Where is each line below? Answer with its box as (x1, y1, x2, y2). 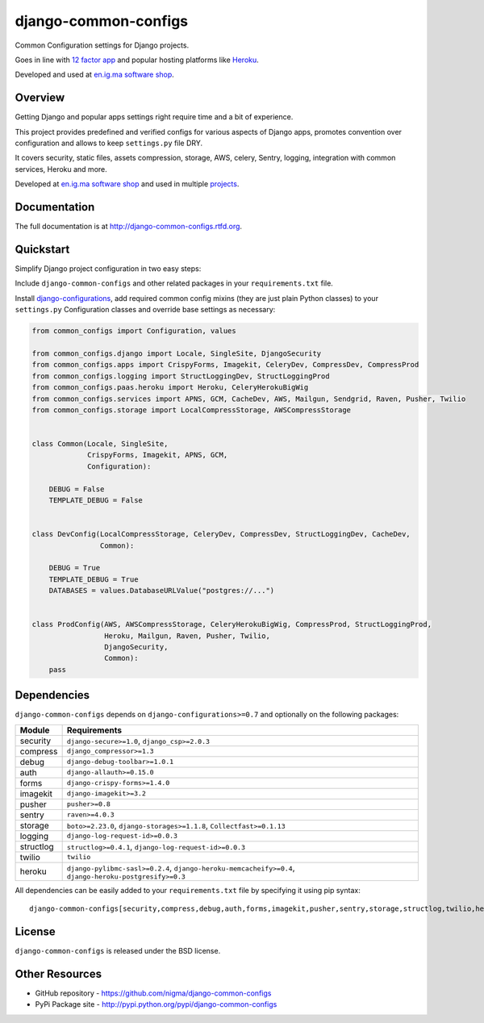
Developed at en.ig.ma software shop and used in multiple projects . (15, 179, 240, 189)
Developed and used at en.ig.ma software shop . (15, 69, 175, 80)
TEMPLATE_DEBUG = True (48, 574, 139, 584)
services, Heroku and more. (15, 164, 108, 173)
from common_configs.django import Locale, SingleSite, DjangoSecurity (31, 349, 322, 358)
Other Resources (15, 967, 102, 980)
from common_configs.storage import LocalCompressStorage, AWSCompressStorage (31, 405, 351, 415)
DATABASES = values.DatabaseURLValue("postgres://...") (48, 586, 275, 595)
